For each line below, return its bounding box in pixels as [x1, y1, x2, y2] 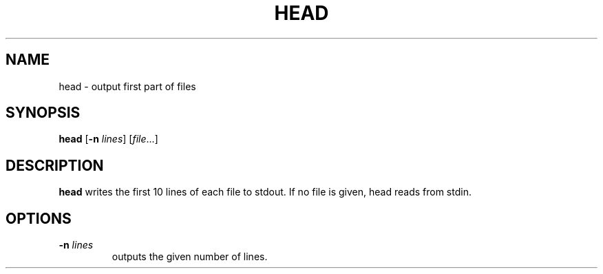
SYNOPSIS [6, 104, 81, 122]
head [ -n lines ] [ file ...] [59, 133, 158, 145]
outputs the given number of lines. [112, 251, 268, 263]
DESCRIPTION [6, 156, 104, 174]
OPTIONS [6, 209, 72, 227]
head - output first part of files [59, 80, 196, 92]
